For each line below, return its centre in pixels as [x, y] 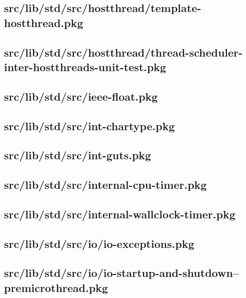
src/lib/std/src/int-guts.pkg [78, 155]
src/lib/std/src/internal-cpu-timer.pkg [105, 185]
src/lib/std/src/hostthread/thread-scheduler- [123, 52]
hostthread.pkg [44, 22]
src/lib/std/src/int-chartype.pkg [89, 125]
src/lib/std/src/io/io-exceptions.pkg [99, 243]
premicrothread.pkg [56, 287]
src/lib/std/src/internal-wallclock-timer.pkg [120, 214]
